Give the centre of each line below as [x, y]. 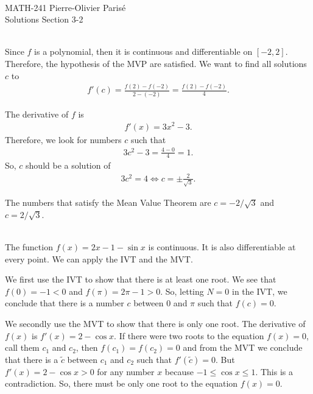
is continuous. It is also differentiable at [222, 247]
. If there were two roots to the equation [189, 335]
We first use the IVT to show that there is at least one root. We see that [141, 279]
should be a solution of [68, 165]
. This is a [274, 371]
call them [22, 347]
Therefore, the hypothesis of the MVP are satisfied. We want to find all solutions [156, 63]
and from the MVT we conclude [243, 347]
